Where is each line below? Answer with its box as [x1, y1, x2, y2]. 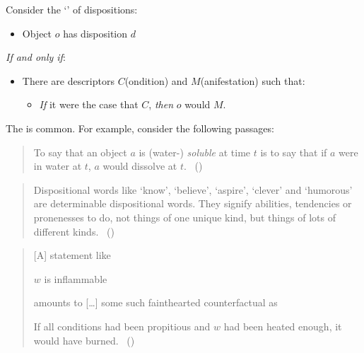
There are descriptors [22, 73, 115, 88]
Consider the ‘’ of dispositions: [6, 2, 138, 16]
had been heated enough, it [223, 318, 342, 333]
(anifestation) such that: [200, 73, 305, 88]
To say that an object [33, 144, 127, 159]
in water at [33, 158, 82, 173]
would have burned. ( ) [33, 332, 135, 347]
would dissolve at [102, 158, 177, 173]
